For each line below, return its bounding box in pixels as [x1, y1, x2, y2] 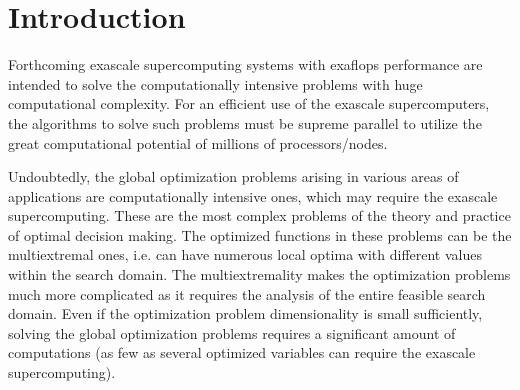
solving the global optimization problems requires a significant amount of [8, 322, 456, 343]
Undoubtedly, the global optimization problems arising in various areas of [8, 166, 459, 187]
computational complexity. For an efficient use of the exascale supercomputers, [8, 93, 490, 114]
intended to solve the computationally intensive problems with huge [8, 73, 423, 94]
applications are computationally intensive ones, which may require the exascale [8, 185, 498, 206]
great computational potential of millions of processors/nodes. [8, 132, 388, 153]
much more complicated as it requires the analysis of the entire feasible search [8, 283, 486, 304]
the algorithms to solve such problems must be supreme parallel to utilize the [8, 112, 482, 133]
